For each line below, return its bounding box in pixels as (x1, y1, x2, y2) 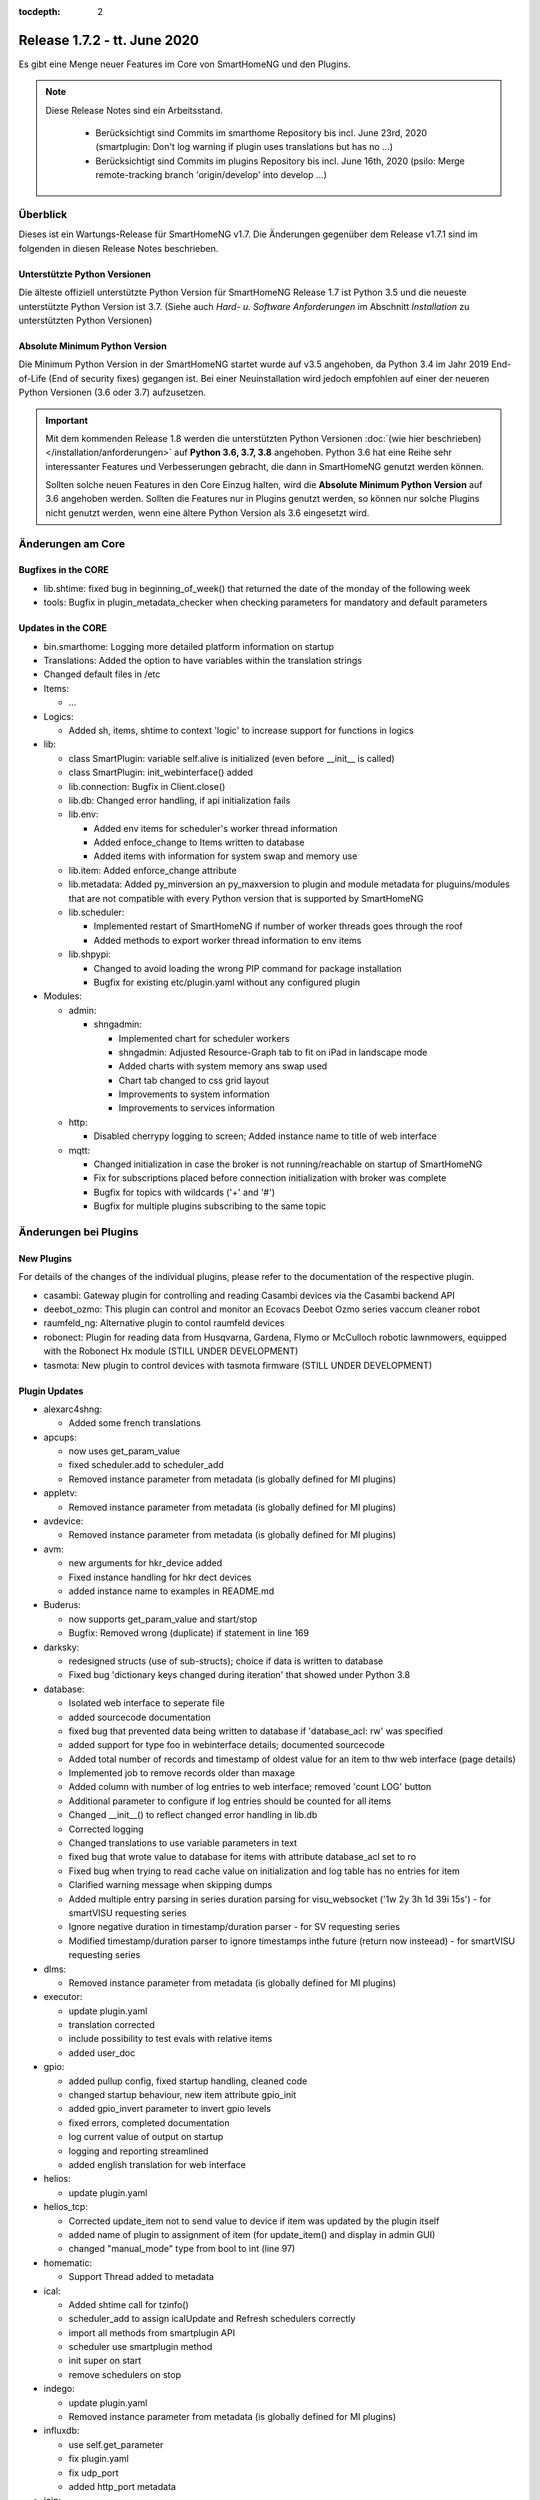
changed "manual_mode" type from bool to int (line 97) (68, 2243, 296, 2255)
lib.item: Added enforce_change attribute (68, 864, 237, 876)
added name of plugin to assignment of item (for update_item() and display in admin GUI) (68, 2228, 436, 2240)
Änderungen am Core (18, 536, 126, 550)
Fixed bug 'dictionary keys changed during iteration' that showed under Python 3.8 (68, 1669, 410, 1681)
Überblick (18, 208, 68, 222)
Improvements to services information (118, 1102, 275, 1114)
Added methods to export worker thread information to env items (93, 934, 362, 946)
